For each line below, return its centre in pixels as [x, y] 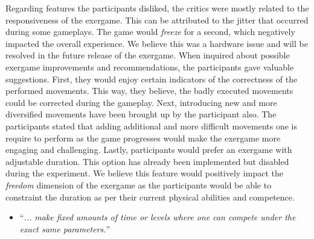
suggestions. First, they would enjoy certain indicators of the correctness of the [152, 79]
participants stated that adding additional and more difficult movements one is [152, 126]
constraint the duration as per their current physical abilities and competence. [150, 197]
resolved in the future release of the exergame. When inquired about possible [148, 55]
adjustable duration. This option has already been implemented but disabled [147, 161]
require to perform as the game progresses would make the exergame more [143, 138]
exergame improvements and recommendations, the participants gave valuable [150, 67]
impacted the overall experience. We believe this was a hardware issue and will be [157, 43]
